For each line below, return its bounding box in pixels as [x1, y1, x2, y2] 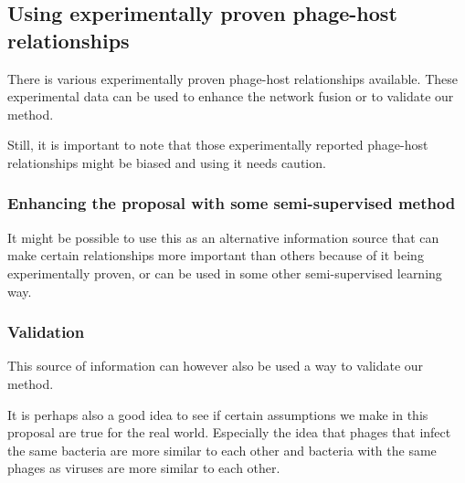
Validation [7, 320, 85, 343]
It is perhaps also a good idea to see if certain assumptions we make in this [7, 404, 428, 424]
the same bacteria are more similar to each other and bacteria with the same [7, 440, 437, 459]
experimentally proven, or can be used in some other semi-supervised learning [7, 263, 442, 282]
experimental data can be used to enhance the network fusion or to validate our [7, 87, 454, 106]
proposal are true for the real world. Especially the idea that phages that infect [7, 423, 451, 442]
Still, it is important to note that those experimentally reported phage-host [7, 135, 428, 154]
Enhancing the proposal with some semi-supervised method [7, 192, 456, 215]
